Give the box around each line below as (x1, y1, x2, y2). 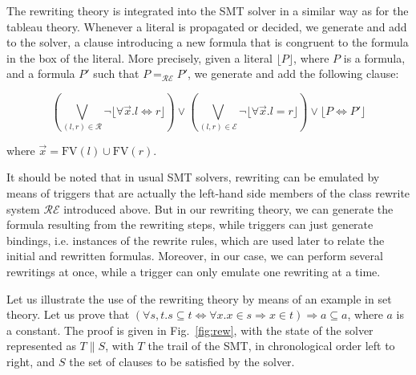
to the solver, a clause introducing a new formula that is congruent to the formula (6, 34, 409, 51)
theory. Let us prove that (6, 306, 130, 323)
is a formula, (343, 49, 406, 66)
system (6, 200, 40, 217)
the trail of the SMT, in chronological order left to (147, 337, 395, 354)
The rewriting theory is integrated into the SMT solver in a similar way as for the (6, 2, 409, 18)
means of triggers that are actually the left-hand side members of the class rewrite (6, 185, 410, 201)
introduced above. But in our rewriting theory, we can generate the (63, 200, 394, 217)
